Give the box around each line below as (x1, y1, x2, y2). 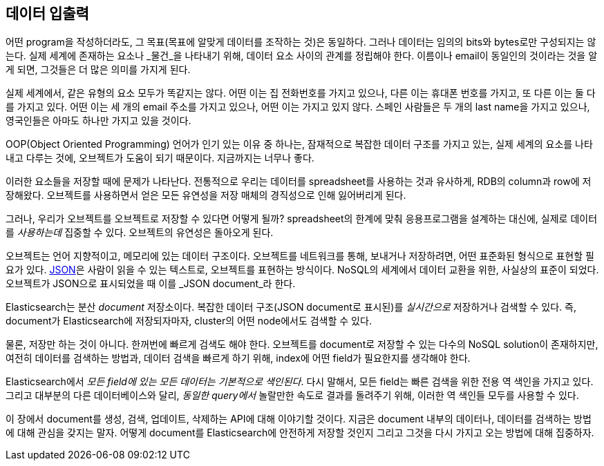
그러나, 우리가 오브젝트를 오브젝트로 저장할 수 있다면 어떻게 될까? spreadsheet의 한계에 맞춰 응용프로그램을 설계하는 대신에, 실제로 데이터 (6, 213, 598, 225)
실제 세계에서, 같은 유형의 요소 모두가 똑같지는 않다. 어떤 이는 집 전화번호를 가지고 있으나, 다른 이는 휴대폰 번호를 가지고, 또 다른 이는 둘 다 (6, 87, 596, 99)
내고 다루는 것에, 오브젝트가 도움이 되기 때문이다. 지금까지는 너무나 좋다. (6, 152, 314, 164)
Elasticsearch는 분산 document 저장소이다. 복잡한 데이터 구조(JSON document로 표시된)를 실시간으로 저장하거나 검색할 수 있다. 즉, (6, 301, 577, 313)
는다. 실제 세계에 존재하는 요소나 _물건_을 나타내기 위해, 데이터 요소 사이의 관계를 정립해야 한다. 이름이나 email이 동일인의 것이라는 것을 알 (6, 50, 598, 62)
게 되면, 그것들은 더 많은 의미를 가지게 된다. (6, 64, 191, 76)
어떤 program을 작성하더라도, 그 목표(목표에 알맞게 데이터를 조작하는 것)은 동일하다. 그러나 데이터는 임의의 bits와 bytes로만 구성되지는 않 (6, 36, 596, 48)
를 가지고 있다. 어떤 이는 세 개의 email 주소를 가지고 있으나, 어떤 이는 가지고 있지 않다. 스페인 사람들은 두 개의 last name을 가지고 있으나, (6, 101, 590, 113)
